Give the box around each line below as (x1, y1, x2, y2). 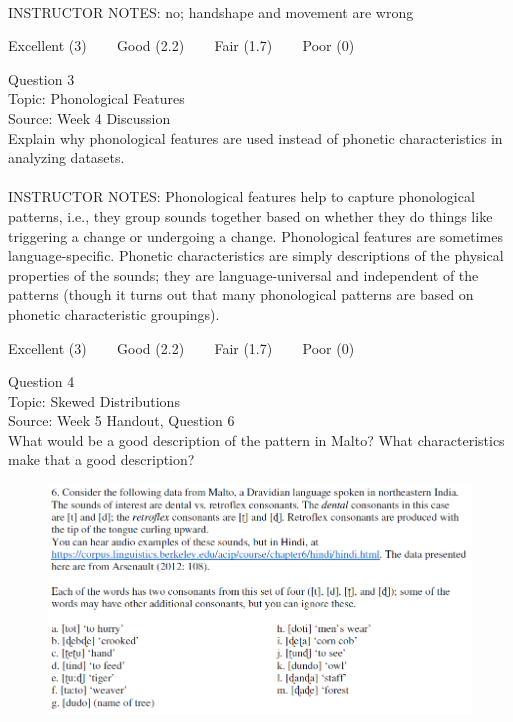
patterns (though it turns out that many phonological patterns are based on (8, 284, 474, 305)
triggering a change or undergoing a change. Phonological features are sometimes (8, 225, 503, 246)
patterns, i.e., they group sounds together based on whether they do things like (8, 205, 493, 226)
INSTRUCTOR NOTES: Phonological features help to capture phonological (8, 186, 475, 207)
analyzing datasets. (8, 147, 125, 168)
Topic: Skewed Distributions (8, 390, 180, 411)
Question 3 (8, 68, 75, 89)
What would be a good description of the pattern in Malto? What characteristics (8, 429, 505, 450)
